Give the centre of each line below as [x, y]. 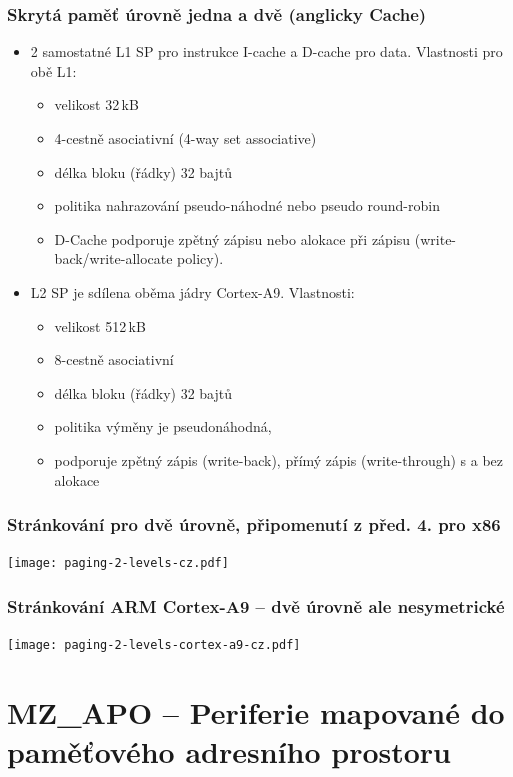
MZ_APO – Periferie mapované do [256, 712]
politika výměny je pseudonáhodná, [163, 426]
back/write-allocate [113, 258]
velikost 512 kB [100, 325]
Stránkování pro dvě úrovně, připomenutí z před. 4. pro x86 [254, 524]
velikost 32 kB [96, 104]
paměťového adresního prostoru [229, 751]
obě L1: [53, 70]
